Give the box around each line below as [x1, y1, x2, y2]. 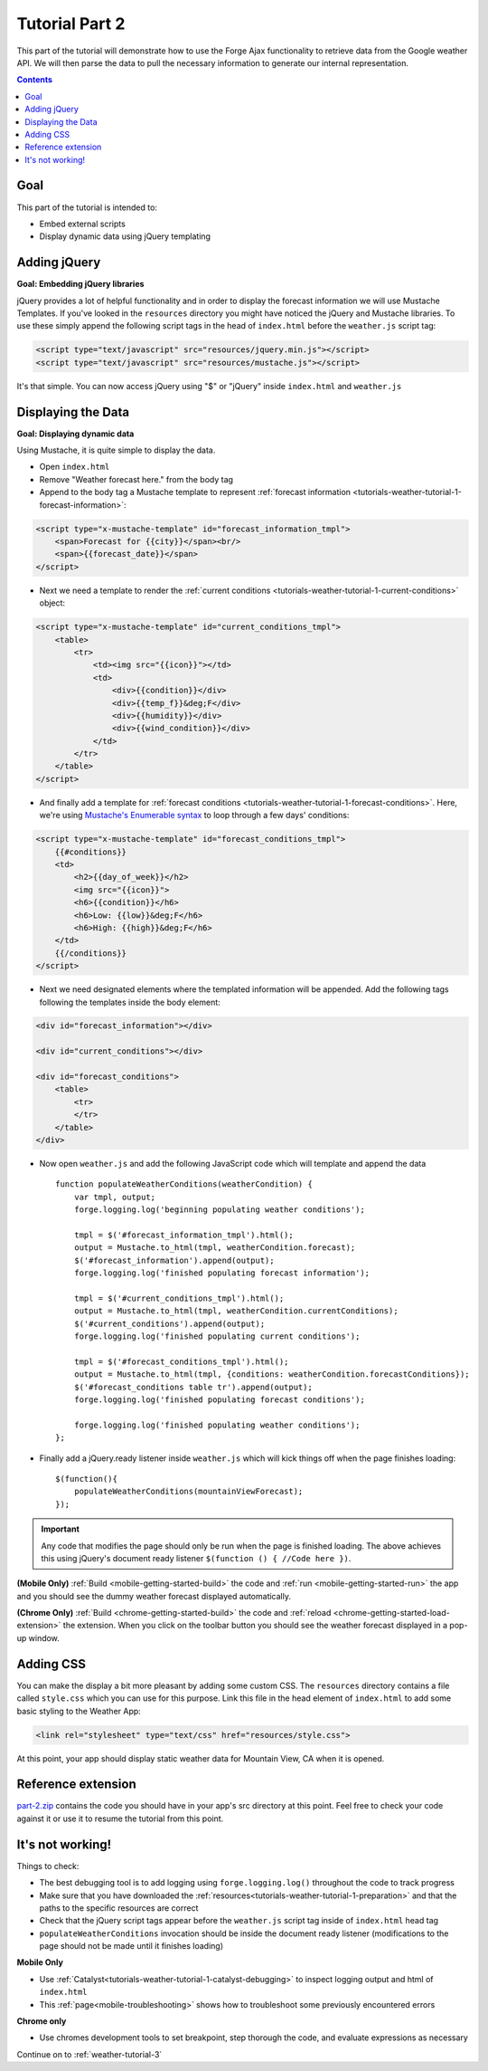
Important [41, 1523, 80, 1534]
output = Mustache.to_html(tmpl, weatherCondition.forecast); [73, 1243, 356, 1253]
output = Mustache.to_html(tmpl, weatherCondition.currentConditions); [73, 1306, 399, 1316]
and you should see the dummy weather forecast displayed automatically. [16, 1590, 291, 1601]
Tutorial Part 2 [16, 14, 126, 33]
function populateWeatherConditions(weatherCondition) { [55, 1179, 314, 1189]
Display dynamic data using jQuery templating [39, 231, 211, 242]
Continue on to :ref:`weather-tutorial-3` [16, 2048, 163, 2059]
